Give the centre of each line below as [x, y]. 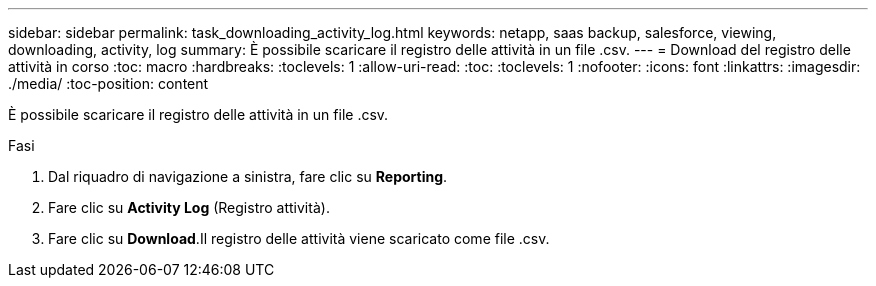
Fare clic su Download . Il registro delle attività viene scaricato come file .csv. [299, 238]
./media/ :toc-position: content [108, 83]
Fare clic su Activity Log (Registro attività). [189, 207]
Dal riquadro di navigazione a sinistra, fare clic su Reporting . [248, 176]
